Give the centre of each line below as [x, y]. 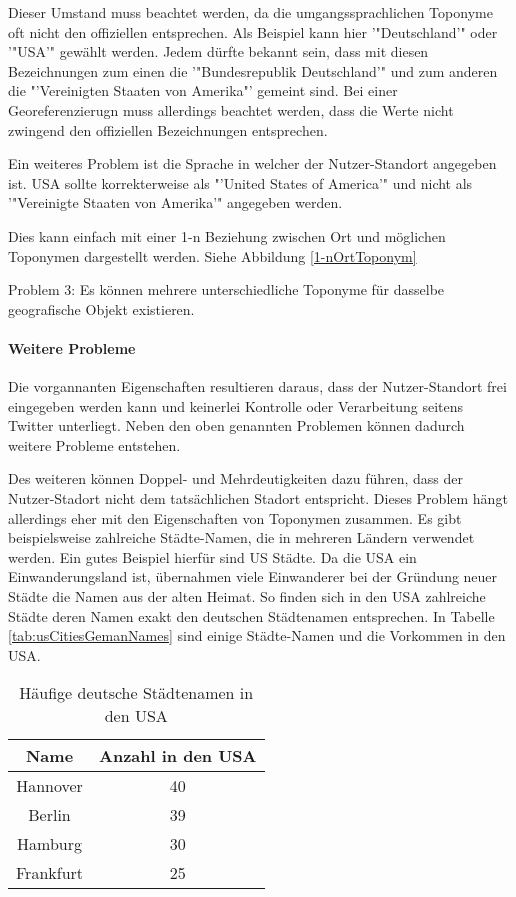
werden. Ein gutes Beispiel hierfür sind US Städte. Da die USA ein [212, 556]
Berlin [49, 815]
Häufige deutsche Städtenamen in [136, 693]
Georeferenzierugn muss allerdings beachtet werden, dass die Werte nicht [231, 109]
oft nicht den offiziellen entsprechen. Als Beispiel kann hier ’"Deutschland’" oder [253, 31]
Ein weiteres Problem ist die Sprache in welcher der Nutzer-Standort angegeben [252, 163]
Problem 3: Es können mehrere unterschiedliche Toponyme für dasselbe [226, 289]
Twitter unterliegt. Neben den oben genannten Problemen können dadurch [236, 425]
